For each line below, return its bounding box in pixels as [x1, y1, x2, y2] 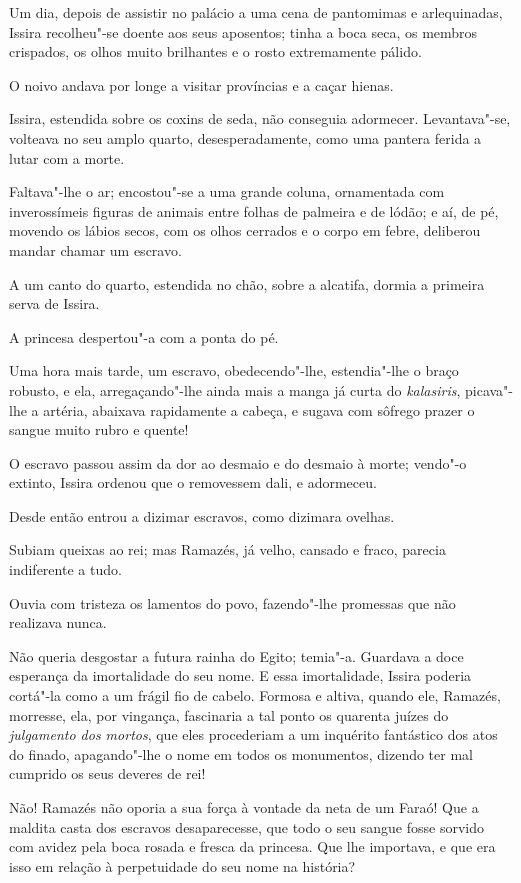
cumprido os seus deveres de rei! [9, 763, 206, 784]
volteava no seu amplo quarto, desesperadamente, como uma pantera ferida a [9, 127, 482, 148]
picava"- [465, 379, 514, 400]
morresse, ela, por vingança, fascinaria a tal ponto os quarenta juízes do [9, 704, 449, 725]
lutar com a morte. [9, 147, 125, 168]
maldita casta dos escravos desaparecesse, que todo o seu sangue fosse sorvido [9, 816, 485, 837]
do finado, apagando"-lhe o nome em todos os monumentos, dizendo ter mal [9, 743, 473, 764]
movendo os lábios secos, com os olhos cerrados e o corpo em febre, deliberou [9, 220, 481, 241]
